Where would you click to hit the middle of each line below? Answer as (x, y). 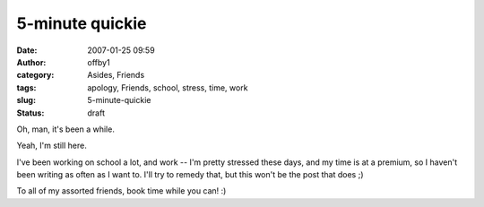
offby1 (99, 62)
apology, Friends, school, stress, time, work (168, 87)
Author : (31, 62)
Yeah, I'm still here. (52, 146)
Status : (30, 113)
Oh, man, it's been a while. (66, 129)
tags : (26, 87)
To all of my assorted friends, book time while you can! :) (121, 191)
